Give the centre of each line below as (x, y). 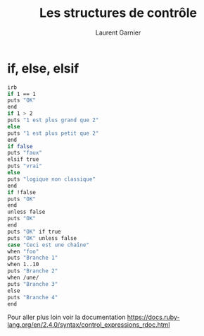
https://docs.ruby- (154, 317)
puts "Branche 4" (33, 297)
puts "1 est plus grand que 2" (53, 120)
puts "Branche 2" (33, 271)
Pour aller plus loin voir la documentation (66, 317)
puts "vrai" (25, 166)
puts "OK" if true (34, 232)
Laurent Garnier (118, 32)
